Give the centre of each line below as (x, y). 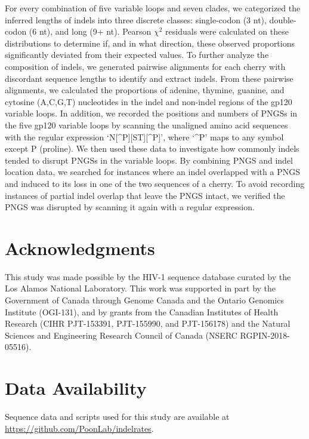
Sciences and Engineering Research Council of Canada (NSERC (121, 335)
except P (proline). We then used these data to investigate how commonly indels (152, 148)
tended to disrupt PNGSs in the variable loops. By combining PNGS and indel (149, 160)
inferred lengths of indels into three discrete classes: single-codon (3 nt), (136, 19)
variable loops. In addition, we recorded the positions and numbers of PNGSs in (151, 113)
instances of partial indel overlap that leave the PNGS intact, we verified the (145, 195)
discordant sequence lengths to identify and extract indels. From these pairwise (149, 78)
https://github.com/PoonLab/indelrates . (79, 428)
